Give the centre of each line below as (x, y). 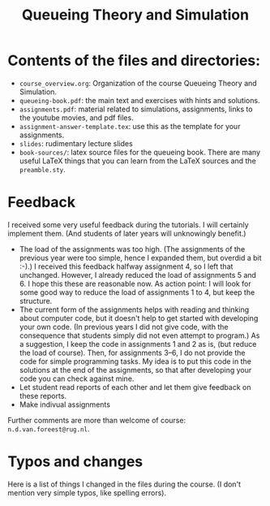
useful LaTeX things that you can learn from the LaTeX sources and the (137, 161)
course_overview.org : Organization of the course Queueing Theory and (138, 83)
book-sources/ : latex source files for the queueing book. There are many (140, 152)
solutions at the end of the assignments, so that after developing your (135, 370)
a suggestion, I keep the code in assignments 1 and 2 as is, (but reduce (138, 344)
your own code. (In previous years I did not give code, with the (124, 327)
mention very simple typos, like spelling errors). (87, 492)
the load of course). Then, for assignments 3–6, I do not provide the (132, 352)
